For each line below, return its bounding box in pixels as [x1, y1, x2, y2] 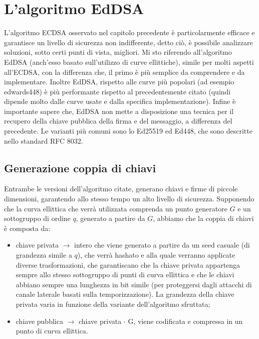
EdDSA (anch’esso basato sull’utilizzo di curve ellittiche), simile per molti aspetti [4, 56, 254, 67]
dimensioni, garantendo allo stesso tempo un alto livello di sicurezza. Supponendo [4, 193, 254, 204]
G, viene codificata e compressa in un [128, 315, 243, 326]
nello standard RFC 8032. [4, 135, 83, 146]
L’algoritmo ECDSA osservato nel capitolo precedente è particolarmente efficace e [4, 27, 255, 38]
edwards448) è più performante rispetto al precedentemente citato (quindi [4, 86, 231, 96]
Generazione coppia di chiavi [4, 160, 156, 175]
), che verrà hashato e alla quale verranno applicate [77, 250, 235, 260]
